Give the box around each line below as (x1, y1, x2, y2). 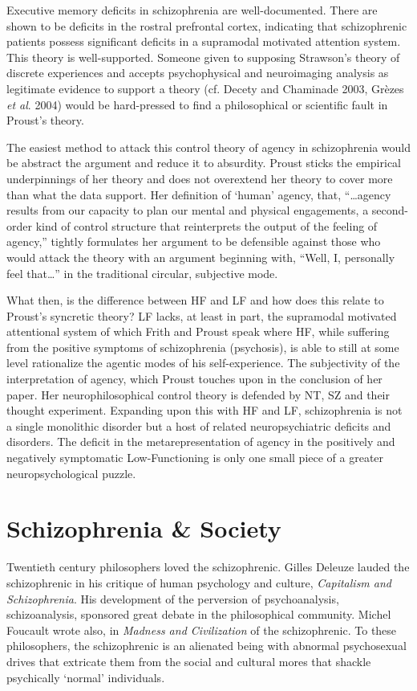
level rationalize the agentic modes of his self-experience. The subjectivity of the (6, 354, 400, 371)
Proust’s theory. (6, 112, 84, 129)
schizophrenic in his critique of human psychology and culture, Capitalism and (6, 574, 392, 591)
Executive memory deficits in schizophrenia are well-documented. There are (6, 2, 378, 18)
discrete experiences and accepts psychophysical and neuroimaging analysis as (6, 64, 389, 81)
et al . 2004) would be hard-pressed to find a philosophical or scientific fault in (6, 96, 388, 112)
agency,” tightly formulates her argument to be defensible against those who (6, 233, 381, 250)
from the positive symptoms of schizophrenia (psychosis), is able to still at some (6, 338, 399, 355)
